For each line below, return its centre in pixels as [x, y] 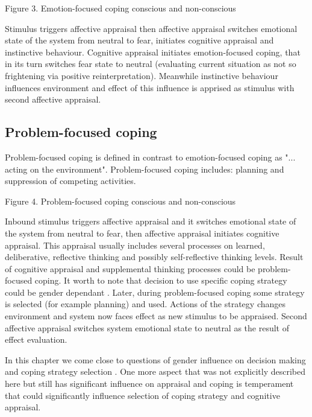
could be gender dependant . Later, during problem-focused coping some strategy [155, 292]
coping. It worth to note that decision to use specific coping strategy [161, 280]
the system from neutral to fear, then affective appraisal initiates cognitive [142, 233]
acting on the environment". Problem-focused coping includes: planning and [145, 169]
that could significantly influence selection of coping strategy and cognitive [142, 395]
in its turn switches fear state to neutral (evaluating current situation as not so [151, 64]
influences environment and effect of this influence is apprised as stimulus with [150, 87]
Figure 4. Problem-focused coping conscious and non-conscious [120, 201]
